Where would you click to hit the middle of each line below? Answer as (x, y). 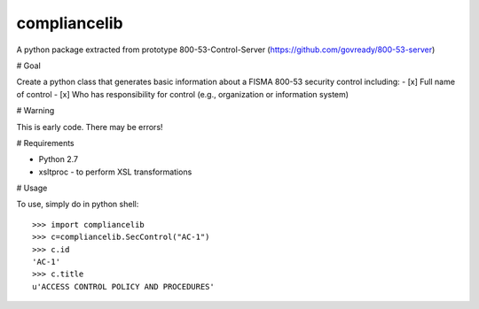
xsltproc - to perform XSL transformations (115, 172)
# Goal (29, 66)
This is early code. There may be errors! (90, 127)
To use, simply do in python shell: (78, 205)
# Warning (35, 111)
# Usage (32, 188)
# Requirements (45, 143)
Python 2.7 (59, 159)
